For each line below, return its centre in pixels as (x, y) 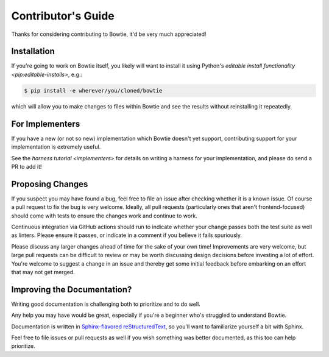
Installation (33, 51)
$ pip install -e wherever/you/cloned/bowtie (93, 90)
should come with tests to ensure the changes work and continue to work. (104, 216)
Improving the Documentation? (72, 289)
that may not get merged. (43, 272)
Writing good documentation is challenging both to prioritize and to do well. (106, 304)
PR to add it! (27, 166)
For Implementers (46, 124)
